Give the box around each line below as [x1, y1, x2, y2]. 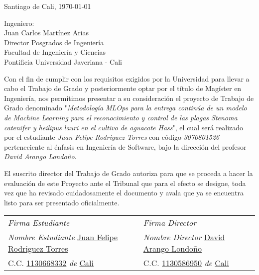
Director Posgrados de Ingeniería [4, 37, 104, 47]
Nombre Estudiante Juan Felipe [8, 231, 118, 243]
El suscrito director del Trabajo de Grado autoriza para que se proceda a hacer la [4, 168, 253, 178]
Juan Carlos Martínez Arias [4, 27, 89, 38]
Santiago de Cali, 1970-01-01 [4, 1, 91, 11]
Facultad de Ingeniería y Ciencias [4, 47, 106, 57]
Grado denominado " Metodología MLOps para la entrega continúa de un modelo [4, 102, 247, 113]
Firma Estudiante [8, 217, 70, 229]
